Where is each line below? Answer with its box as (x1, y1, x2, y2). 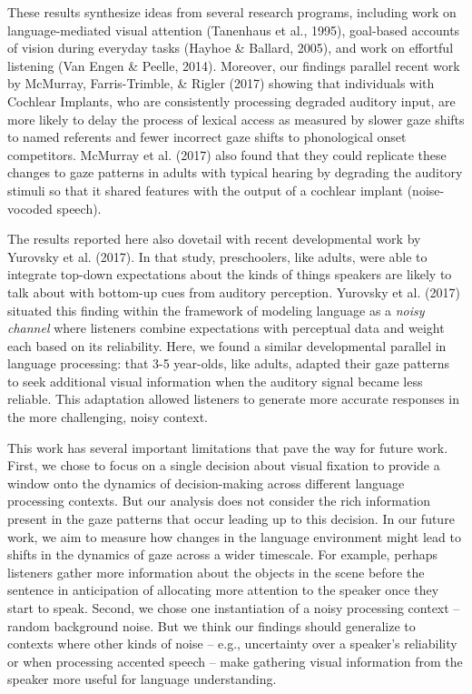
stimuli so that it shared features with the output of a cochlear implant (7, 180, 403, 199)
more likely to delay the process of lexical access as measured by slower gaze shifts (7, 109, 465, 128)
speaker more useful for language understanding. (7, 669, 277, 689)
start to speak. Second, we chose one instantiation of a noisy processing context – (7, 598, 460, 617)
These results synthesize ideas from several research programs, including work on (7, 3, 457, 21)
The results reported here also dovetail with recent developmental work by (7, 229, 421, 248)
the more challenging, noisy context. (7, 407, 209, 427)
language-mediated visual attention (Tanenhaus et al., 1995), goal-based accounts (7, 20, 460, 39)
